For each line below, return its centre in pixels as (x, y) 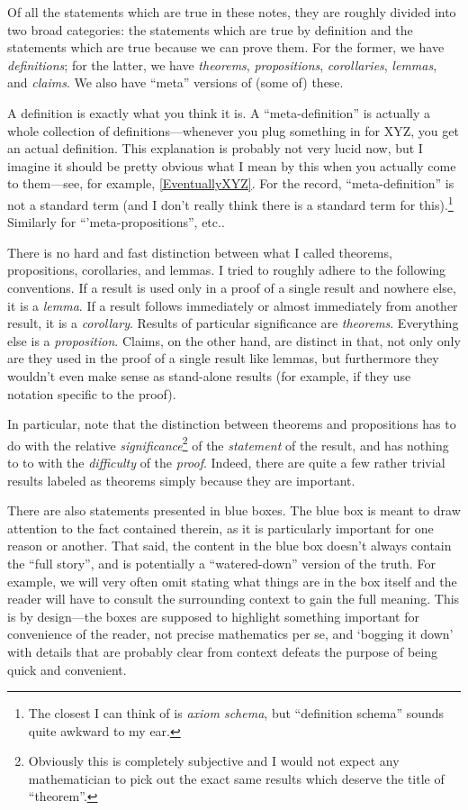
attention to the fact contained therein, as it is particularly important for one (220, 528)
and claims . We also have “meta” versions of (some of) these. (175, 82)
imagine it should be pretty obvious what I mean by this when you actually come (232, 165)
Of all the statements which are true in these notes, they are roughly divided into (232, 12)
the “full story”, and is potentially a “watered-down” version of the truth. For (221, 563)
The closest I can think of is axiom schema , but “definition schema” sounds (236, 713)
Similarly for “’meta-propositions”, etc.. (116, 222)
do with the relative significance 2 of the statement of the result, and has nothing (228, 443)
